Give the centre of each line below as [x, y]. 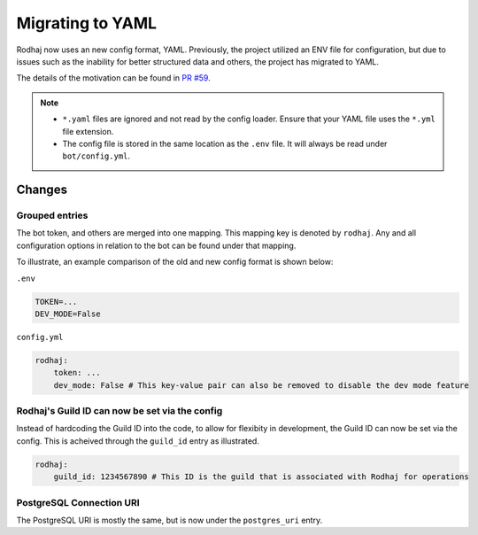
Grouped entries [52, 215]
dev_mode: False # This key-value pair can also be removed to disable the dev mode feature [261, 385]
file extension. [88, 131]
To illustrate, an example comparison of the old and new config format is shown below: [175, 262]
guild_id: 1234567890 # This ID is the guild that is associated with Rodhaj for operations [261, 477]
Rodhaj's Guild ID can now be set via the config [119, 411]
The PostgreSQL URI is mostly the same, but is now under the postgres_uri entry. [170, 520]
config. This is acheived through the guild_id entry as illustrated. [138, 441]
